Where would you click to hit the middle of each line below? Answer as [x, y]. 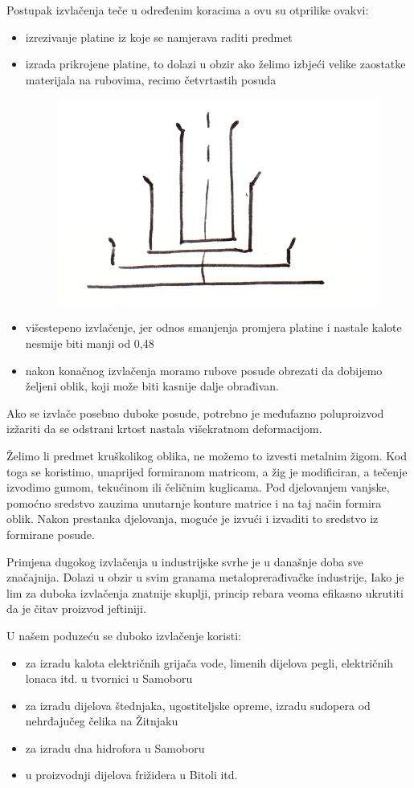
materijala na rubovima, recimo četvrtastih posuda [151, 79]
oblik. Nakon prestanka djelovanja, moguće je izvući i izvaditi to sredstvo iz [193, 519]
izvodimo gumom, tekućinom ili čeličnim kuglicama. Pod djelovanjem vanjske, [198, 487]
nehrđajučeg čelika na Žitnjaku [102, 721]
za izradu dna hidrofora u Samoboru [115, 747]
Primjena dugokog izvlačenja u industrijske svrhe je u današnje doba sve [185, 561]
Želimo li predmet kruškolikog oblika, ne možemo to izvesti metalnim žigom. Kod [207, 455]
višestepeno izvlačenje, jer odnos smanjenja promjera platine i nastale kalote [213, 327]
